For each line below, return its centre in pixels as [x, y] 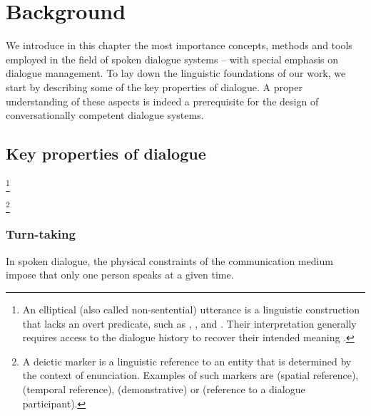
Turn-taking [41, 234]
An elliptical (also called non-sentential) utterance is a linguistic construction [191, 309]
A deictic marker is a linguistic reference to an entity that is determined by [187, 361]
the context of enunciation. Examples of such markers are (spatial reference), [190, 375]
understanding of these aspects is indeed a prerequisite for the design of [162, 101]
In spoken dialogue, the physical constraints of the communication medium [169, 260]
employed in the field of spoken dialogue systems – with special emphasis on [172, 59]
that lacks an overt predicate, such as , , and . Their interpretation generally [189, 323]
